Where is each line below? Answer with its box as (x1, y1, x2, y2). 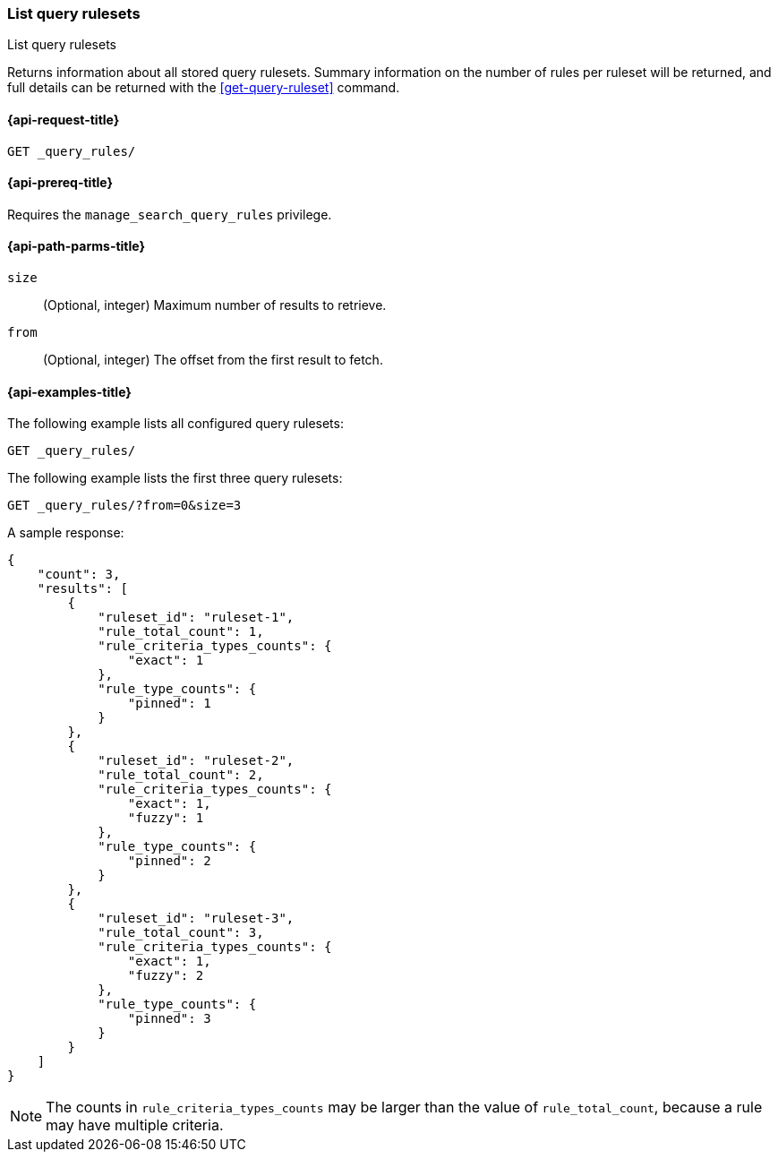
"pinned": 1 (127, 696, 211, 711)
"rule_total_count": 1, (98, 624, 264, 640)
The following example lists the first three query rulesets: (7, 470, 343, 486)
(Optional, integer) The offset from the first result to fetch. (43, 352, 383, 368)
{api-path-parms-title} (7, 238, 146, 254)
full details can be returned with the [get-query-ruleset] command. (7, 80, 400, 96)
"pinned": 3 (127, 1011, 211, 1026)
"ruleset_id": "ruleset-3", (98, 911, 295, 926)
